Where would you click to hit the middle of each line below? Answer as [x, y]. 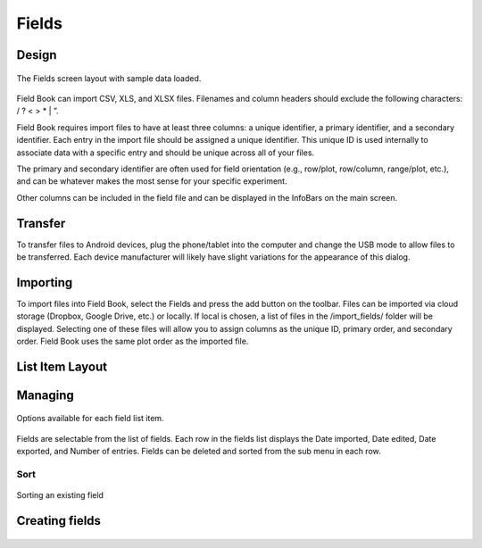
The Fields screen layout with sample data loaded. [109, 78]
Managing [46, 395]
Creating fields [59, 521]
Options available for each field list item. [90, 419]
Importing [45, 282]
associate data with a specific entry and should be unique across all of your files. [166, 153]
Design [37, 55]
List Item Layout [62, 366]
